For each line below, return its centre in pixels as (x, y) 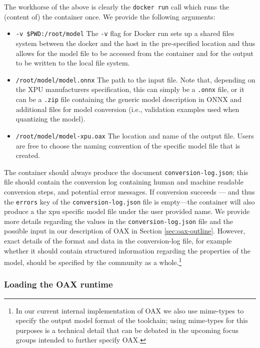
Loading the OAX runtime (58, 284)
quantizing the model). (50, 119)
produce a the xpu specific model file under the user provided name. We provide (127, 211)
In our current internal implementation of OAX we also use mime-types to (130, 310)
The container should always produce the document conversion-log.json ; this (126, 172)
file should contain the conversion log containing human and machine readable (124, 182)
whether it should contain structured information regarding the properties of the (127, 250)
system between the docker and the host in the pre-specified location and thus (135, 43)
